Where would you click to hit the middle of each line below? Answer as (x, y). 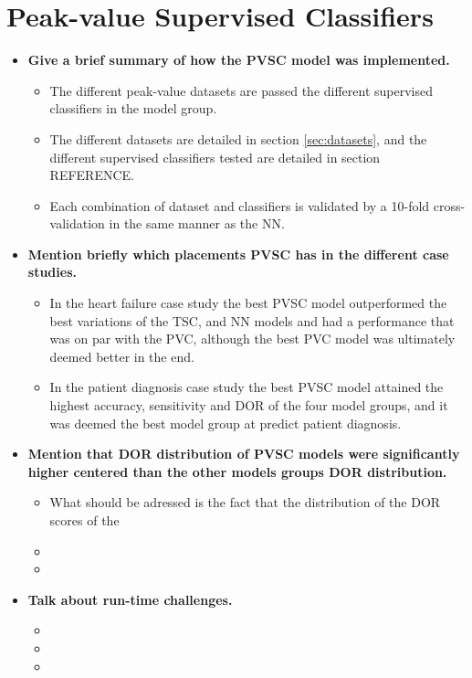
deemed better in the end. (122, 356)
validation (77, 223)
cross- (449, 205)
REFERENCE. (92, 175)
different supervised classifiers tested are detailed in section (215, 157)
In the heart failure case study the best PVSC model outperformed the (248, 303)
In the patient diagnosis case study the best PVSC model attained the (246, 387)
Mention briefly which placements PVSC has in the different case (238, 254)
